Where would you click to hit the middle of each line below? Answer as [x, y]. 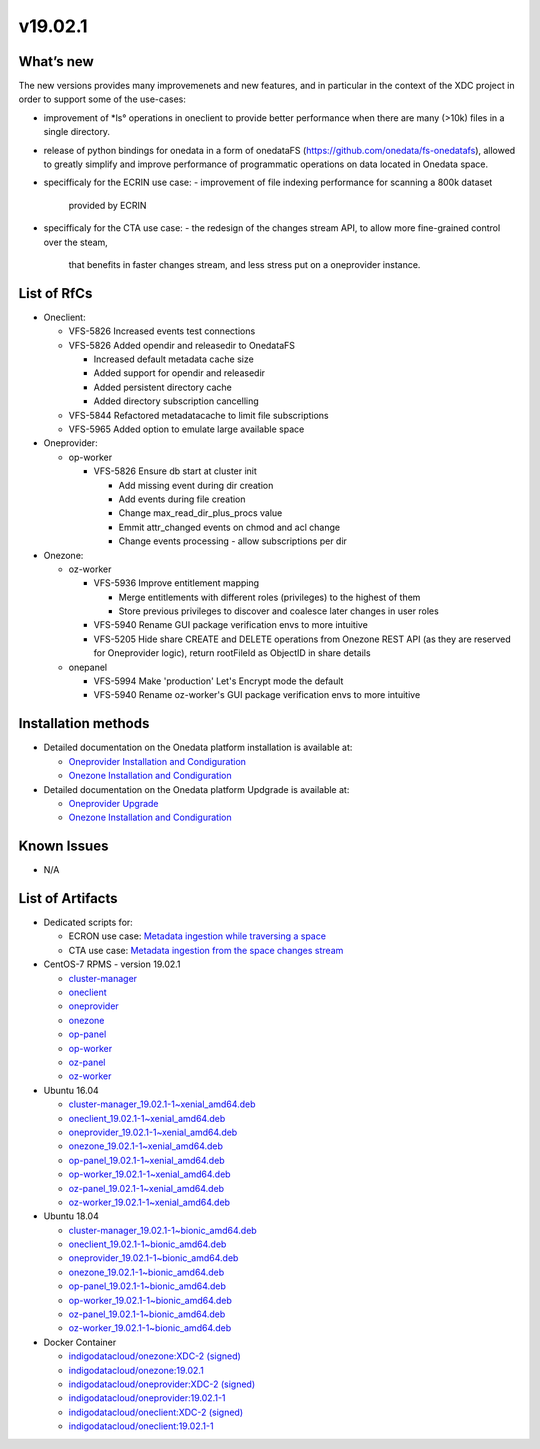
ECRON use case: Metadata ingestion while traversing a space [197, 936]
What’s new [56, 61]
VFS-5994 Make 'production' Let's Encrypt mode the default [218, 681]
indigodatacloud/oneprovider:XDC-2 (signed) [161, 1384]
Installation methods [84, 723]
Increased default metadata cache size [173, 359]
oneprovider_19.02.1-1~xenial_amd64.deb [153, 1132]
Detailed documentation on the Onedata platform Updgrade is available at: [196, 789]
